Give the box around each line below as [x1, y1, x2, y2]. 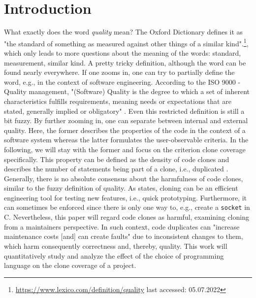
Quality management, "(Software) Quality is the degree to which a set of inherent [4, 86, 250, 97]
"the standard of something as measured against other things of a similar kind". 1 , [4, 36, 249, 48]
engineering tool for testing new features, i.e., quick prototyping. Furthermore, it [4, 192, 247, 202]
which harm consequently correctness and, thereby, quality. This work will [4, 240, 227, 251]
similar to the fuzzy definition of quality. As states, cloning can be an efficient [4, 183, 238, 193]
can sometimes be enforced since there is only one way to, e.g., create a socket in [4, 202, 250, 212]
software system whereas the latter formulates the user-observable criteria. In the [4, 134, 249, 145]
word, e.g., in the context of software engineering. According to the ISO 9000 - [4, 76, 241, 87]
